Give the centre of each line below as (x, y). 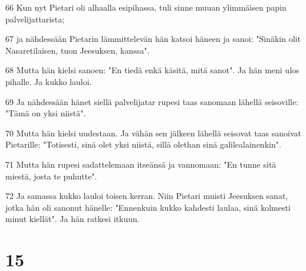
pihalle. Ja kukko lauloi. (49, 81)
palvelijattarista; (35, 19)
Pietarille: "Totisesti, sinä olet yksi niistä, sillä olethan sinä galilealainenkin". (143, 144)
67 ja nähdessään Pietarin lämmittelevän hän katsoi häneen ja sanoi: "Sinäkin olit (153, 39)
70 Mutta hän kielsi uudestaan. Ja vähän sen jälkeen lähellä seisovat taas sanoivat (153, 133)
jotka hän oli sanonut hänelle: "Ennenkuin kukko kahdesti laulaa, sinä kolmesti (148, 207)
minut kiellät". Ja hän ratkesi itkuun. (73, 219)
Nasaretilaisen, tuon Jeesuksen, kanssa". (78, 50)
